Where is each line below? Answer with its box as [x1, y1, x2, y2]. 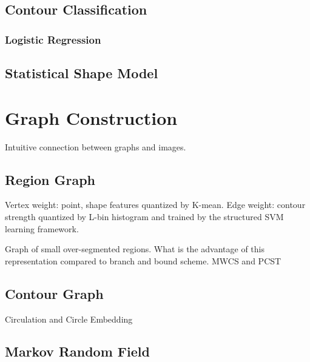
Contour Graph [5, 284, 104, 303]
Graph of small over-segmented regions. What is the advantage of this [5, 243, 265, 255]
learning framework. [5, 222, 79, 235]
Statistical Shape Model [5, 64, 158, 82]
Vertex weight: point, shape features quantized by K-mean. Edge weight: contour [5, 198, 306, 211]
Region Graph [5, 170, 96, 189]
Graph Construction [5, 105, 178, 130]
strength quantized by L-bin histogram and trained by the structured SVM [5, 210, 284, 223]
